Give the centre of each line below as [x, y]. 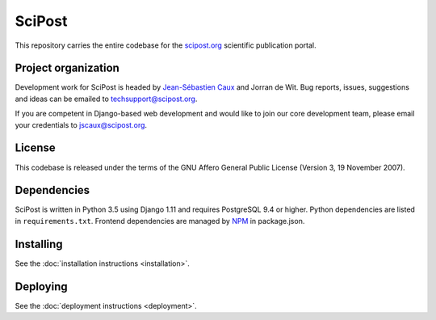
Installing [39, 244]
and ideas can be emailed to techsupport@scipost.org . [106, 99]
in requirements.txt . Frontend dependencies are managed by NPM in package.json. [160, 221]
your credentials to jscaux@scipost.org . [81, 124]
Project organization [67, 68]
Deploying [41, 286]
